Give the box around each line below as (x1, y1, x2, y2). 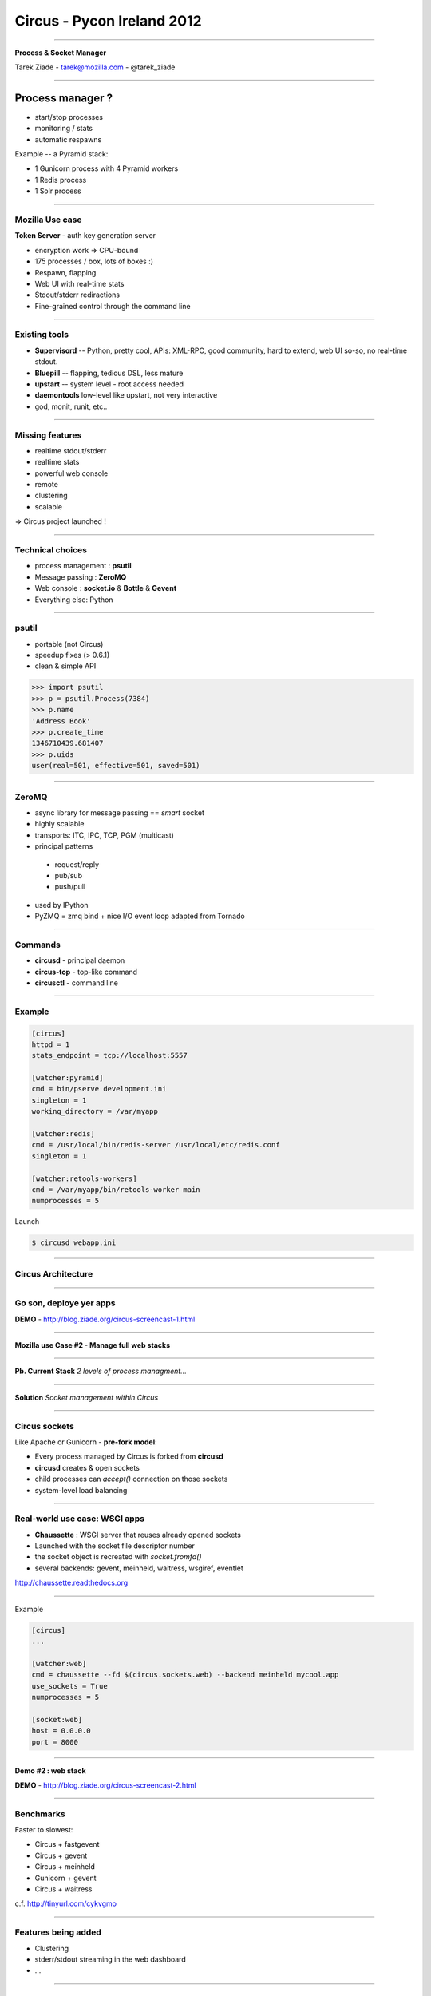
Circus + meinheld (34, 1862, 95, 1871)
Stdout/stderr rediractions (34, 290, 120, 299)
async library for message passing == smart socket (34, 807, 205, 818)
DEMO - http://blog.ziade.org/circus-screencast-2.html (14, 1780, 197, 1790)
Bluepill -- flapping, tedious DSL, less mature (34, 368, 184, 378)
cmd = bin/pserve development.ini (31, 1084, 167, 1094)
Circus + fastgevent (34, 1840, 100, 1849)
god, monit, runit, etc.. (34, 402, 108, 411)
